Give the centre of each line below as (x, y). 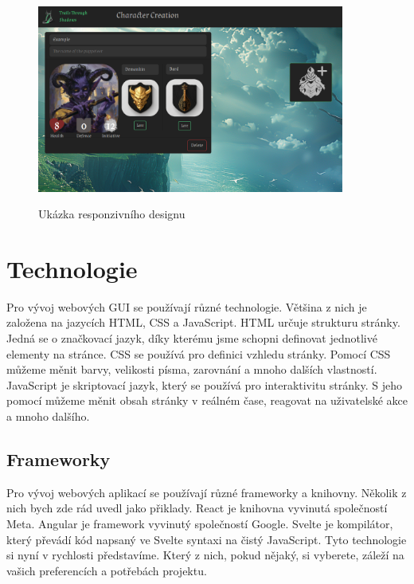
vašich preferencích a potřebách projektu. (107, 570)
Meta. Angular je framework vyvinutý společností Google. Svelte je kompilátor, (200, 523)
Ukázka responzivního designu (112, 214)
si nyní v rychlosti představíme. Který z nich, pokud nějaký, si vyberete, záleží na (205, 555)
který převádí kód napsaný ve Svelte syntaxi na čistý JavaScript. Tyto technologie (207, 539)
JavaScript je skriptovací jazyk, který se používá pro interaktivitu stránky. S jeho (204, 384)
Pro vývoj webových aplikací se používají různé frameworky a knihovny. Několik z (207, 492)
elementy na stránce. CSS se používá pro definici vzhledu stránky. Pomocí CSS (199, 353)
